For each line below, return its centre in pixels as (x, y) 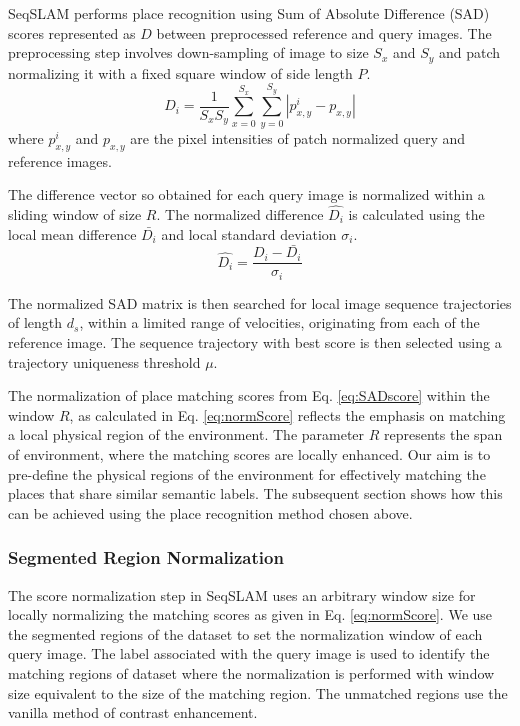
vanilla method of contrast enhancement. (133, 712)
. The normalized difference (240, 213)
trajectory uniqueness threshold (104, 361)
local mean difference (72, 233)
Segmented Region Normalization (146, 557)
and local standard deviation (249, 233)
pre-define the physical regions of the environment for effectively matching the (247, 473)
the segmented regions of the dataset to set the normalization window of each (245, 633)
